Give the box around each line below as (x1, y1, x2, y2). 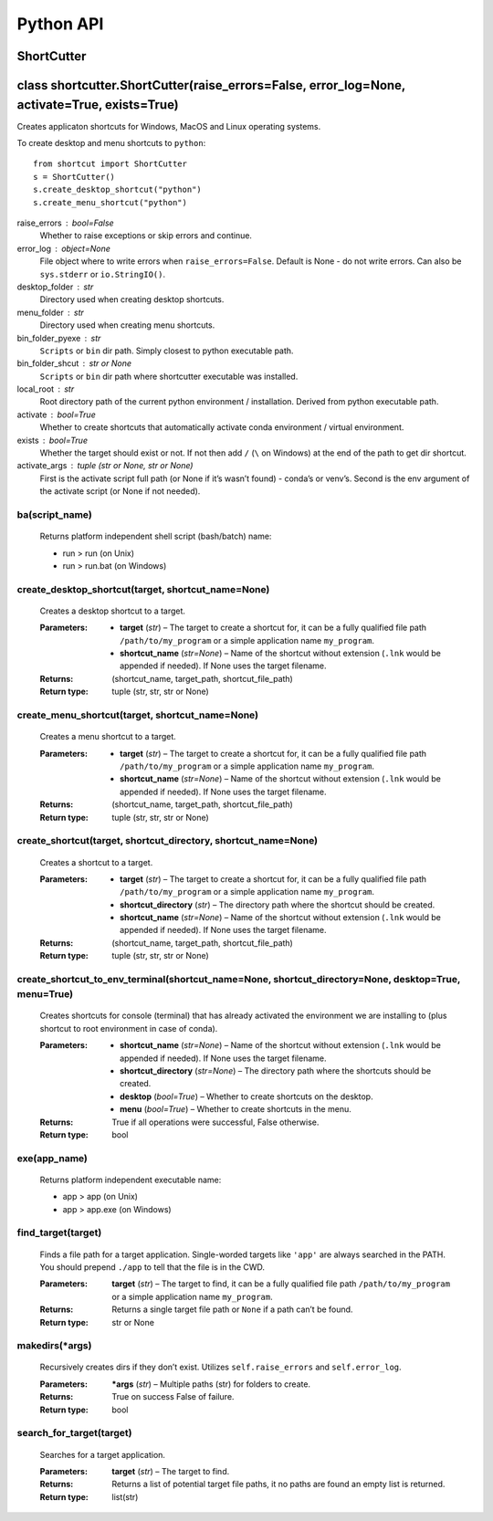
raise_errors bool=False (16, 217, 114, 228)
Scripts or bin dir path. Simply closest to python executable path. (39, 345, 294, 356)
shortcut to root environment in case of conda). (39, 1023, 218, 1033)
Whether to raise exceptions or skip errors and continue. (39, 230, 253, 241)
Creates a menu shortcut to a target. (39, 731, 177, 742)
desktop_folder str (16, 281, 94, 292)
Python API (16, 14, 104, 34)
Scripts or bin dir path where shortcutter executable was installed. (39, 371, 299, 382)
